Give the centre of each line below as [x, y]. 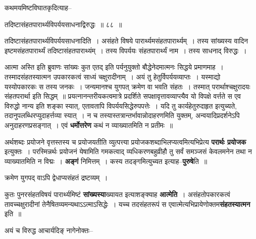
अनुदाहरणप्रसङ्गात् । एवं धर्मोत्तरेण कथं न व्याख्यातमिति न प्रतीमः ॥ [89, 125]
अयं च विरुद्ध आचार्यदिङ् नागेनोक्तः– [49, 230]
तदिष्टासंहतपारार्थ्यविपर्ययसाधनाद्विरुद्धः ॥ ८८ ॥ [63, 24]
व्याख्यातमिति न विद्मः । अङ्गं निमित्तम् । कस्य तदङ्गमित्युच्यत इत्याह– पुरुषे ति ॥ [106, 161]
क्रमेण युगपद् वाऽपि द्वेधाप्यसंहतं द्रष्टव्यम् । [56, 178]
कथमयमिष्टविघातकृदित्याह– [38, 7]
